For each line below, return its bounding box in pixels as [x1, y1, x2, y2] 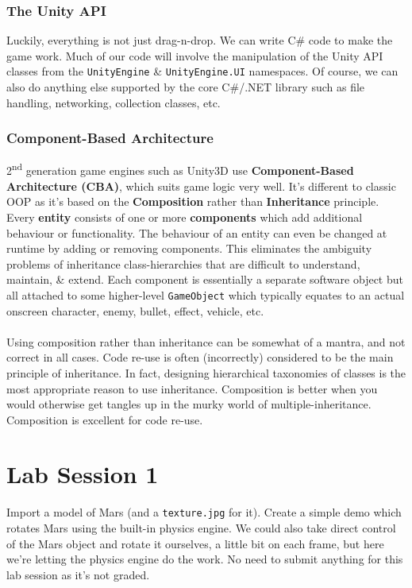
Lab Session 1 [6, 458, 159, 490]
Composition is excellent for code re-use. [6, 411, 203, 427]
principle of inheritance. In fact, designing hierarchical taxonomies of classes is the [6, 364, 406, 381]
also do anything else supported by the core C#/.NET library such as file [6, 79, 365, 95]
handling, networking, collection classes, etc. [6, 94, 221, 110]
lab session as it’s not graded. [6, 566, 150, 582]
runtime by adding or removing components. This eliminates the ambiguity [6, 240, 372, 257]
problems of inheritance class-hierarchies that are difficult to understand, [6, 255, 360, 272]
